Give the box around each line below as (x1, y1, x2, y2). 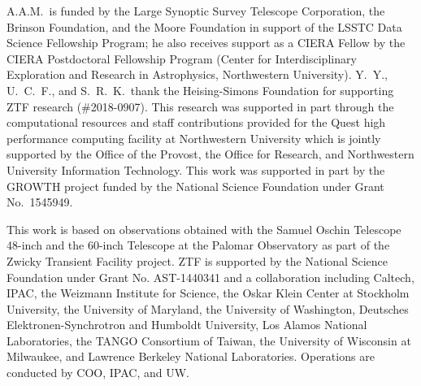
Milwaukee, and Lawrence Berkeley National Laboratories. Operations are (7, 348, 375, 365)
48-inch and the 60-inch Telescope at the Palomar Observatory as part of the (7, 236, 390, 254)
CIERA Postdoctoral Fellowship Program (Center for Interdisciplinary (7, 50, 357, 67)
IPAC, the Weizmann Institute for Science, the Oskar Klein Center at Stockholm (7, 284, 410, 301)
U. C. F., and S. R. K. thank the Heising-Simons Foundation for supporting (7, 81, 394, 98)
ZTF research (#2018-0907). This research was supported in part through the (7, 98, 394, 115)
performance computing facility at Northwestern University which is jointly (7, 129, 381, 146)
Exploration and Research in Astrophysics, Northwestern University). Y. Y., (7, 66, 388, 83)
